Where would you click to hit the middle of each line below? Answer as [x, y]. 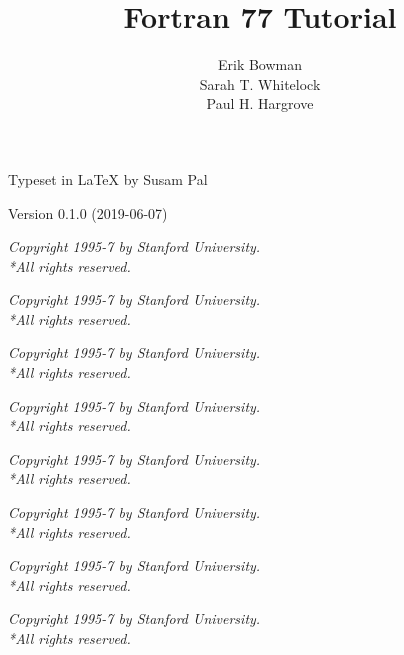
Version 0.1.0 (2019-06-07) [88, 212]
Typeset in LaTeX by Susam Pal [108, 178]
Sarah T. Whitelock [260, 83]
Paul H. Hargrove [260, 103]
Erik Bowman [260, 64]
